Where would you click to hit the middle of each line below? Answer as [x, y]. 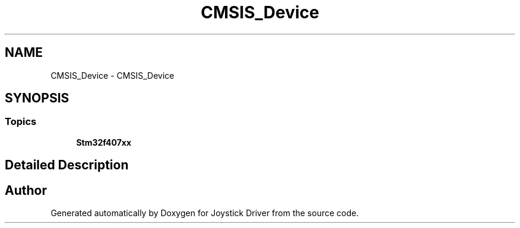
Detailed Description [67, 165]
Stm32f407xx [104, 142]
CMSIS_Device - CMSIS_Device [112, 75]
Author [26, 190]
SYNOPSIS [37, 98]
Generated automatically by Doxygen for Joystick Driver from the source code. [205, 213]
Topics [21, 122]
